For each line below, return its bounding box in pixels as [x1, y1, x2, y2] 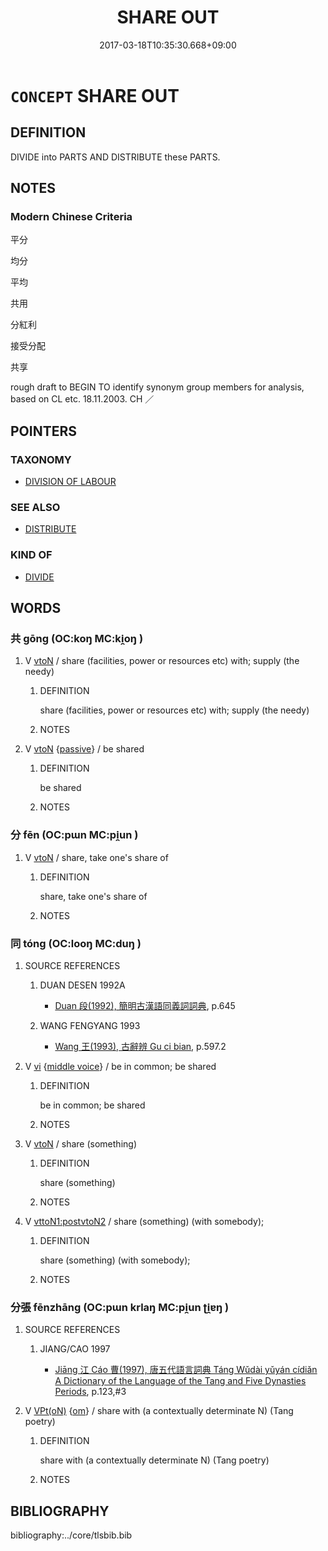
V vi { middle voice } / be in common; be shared [24, 1061, 217, 1072]
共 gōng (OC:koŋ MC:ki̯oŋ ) [10, 632, 144, 646]
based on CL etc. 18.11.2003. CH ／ [10, 393, 155, 405]
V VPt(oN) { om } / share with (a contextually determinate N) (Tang [24, 1405, 294, 1417]
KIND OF [10, 548, 53, 562]
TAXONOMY [10, 452, 72, 466]
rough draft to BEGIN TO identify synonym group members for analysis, [10, 381, 305, 393]
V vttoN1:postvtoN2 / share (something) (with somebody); [24, 1216, 265, 1227]
